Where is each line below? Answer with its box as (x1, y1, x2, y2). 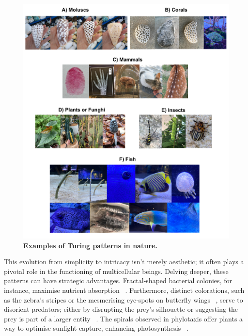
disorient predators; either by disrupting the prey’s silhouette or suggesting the (4, 304, 238, 314)
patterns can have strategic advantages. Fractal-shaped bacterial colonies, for (4, 275, 232, 286)
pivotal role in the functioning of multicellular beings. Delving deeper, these (4, 266, 229, 276)
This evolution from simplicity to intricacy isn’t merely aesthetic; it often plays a (4, 256, 244, 267)
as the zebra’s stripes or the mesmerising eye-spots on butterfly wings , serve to (4, 294, 243, 304)
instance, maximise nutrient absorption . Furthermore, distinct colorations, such (4, 285, 245, 295)
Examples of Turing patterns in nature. (23, 240, 157, 250)
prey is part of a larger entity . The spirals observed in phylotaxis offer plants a (4, 313, 243, 323)
